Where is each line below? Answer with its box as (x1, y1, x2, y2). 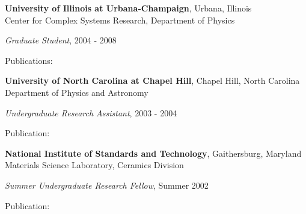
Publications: (5, 54, 53, 66)
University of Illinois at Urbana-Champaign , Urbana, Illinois (5, 2, 252, 14)
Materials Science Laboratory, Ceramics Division (5, 159, 184, 171)
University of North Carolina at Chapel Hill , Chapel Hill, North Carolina (5, 74, 300, 87)
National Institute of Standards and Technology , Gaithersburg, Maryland (5, 146, 302, 159)
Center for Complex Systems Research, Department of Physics (5, 13, 235, 26)
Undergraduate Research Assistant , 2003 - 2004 (5, 106, 177, 119)
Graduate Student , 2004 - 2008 (5, 34, 117, 46)
